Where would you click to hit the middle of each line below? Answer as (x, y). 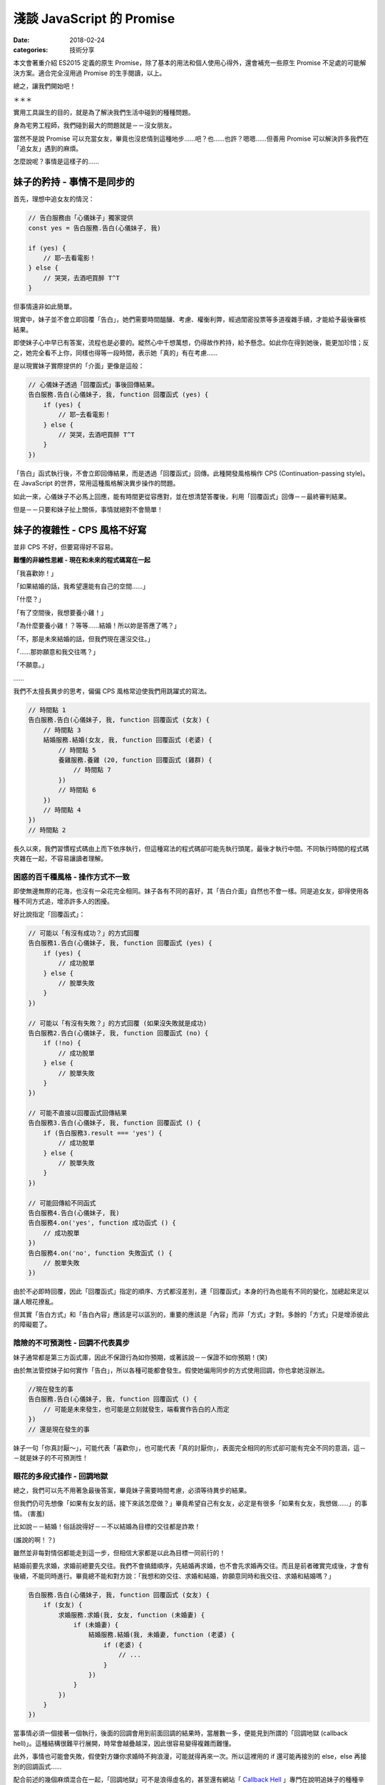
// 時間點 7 (92, 770)
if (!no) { (62, 1043)
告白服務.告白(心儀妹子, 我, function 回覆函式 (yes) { (118, 395)
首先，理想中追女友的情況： (54, 199)
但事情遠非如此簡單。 (45, 306)
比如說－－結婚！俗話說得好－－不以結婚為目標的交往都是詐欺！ (107, 1527)
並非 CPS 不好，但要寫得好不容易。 (65, 547)
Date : (21, 40)
